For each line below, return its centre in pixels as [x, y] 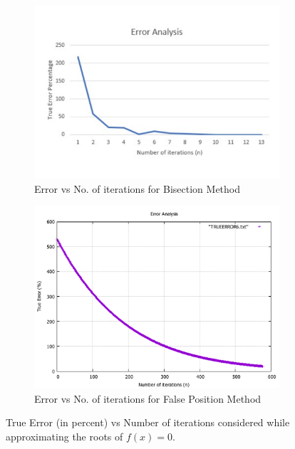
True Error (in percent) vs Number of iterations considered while [148, 422]
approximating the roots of [64, 436]
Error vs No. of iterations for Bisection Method [138, 188]
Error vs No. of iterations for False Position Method [148, 398]
